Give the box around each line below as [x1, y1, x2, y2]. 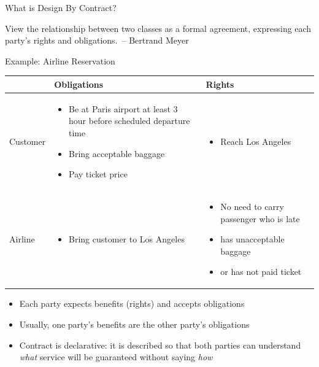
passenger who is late [220, 212, 300, 225]
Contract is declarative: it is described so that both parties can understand [19, 338, 301, 351]
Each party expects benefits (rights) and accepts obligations [19, 297, 245, 310]
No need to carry [220, 199, 284, 212]
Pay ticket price [69, 168, 128, 180]
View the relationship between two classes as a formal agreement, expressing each [5, 21, 312, 34]
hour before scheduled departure [69, 114, 190, 127]
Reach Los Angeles [220, 134, 291, 147]
